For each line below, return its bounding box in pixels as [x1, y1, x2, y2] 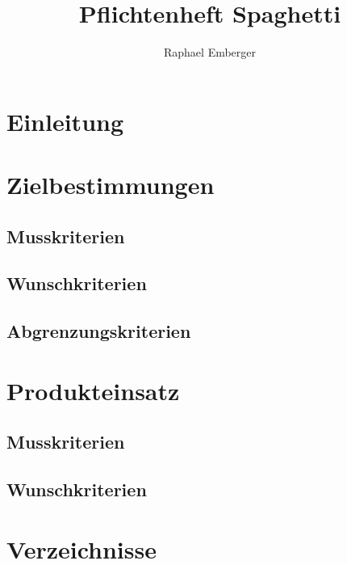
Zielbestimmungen [6, 168, 215, 201]
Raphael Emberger [163, 44, 257, 61]
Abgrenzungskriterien [6, 318, 191, 344]
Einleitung [6, 104, 124, 137]
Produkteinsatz [6, 373, 180, 407]
